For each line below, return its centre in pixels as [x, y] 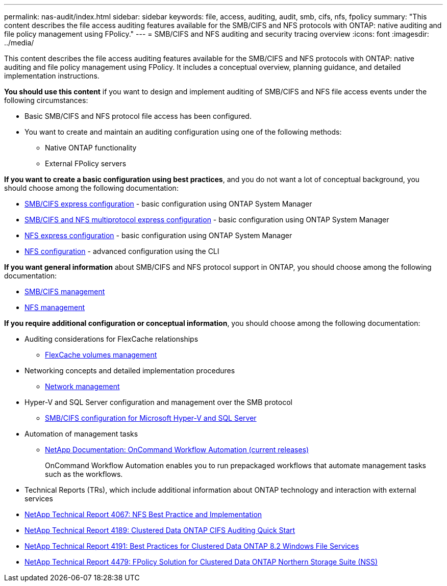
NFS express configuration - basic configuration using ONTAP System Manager [158, 235]
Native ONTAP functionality [91, 148]
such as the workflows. [84, 474]
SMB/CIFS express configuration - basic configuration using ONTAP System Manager [168, 204]
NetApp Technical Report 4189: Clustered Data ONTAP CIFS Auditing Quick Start [160, 530]
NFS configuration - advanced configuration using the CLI [122, 251]
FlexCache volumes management [101, 355]
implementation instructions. [52, 76]
